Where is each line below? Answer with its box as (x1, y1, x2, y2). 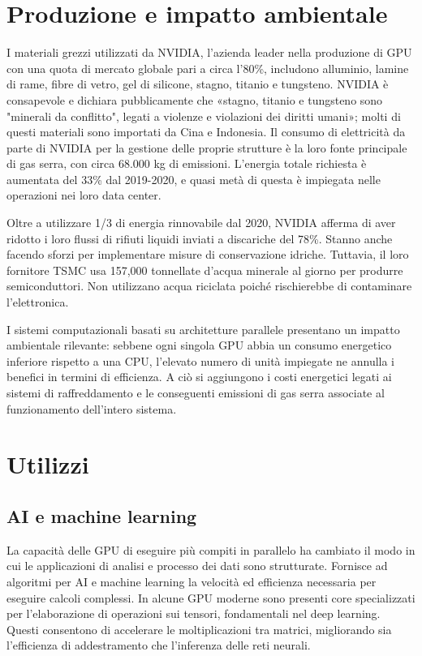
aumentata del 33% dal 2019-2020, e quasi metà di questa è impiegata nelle (6, 170, 381, 187)
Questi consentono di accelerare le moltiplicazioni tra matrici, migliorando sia (6, 620, 392, 637)
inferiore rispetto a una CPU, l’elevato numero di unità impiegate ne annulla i (6, 352, 395, 369)
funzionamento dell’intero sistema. (6, 400, 177, 417)
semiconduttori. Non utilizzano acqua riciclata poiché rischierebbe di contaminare (6, 277, 412, 294)
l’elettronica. (6, 294, 69, 311)
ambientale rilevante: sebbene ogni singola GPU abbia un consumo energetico (6, 337, 392, 354)
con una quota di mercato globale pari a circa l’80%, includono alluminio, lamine (6, 59, 409, 76)
